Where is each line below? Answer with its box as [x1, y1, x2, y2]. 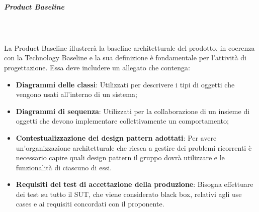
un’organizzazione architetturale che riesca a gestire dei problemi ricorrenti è [16, 142, 252, 153]
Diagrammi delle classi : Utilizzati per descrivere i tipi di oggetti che [16, 79, 235, 89]
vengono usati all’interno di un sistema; [16, 89, 137, 99]
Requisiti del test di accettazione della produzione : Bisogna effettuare [16, 179, 253, 189]
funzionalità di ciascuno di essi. [16, 162, 112, 172]
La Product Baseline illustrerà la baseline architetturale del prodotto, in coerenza [4, 42, 255, 53]
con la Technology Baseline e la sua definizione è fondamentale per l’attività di [4, 52, 246, 63]
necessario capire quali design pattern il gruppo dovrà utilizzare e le [16, 152, 225, 163]
